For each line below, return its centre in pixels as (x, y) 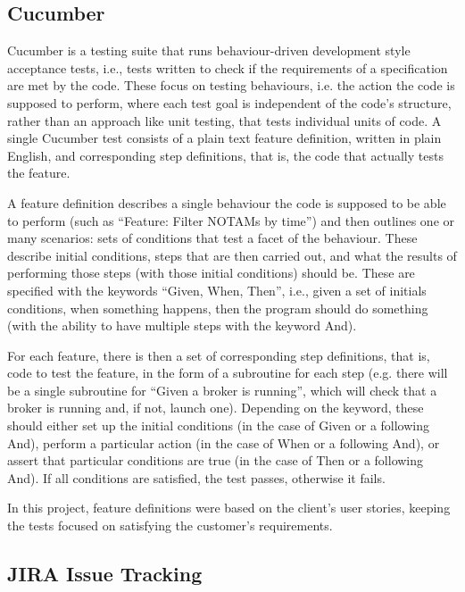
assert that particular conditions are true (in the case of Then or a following (216, 460)
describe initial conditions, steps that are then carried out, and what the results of (232, 255)
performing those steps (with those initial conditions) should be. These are (211, 273)
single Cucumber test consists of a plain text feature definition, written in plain (224, 138)
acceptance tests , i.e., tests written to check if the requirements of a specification (228, 67)
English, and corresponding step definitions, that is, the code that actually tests (225, 155)
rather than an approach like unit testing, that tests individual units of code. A (224, 120)
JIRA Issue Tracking (105, 574)
